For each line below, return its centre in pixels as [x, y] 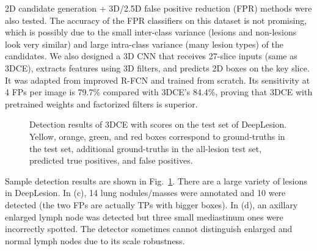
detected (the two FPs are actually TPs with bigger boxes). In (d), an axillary [151, 204]
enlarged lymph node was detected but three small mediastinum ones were [144, 216]
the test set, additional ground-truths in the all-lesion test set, [146, 148]
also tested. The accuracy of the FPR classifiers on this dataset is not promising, [156, 20]
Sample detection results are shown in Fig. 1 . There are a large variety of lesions [156, 180]
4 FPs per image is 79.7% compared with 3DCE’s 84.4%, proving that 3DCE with [159, 92]
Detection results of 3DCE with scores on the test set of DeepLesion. [158, 124]
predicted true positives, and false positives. [111, 160]
